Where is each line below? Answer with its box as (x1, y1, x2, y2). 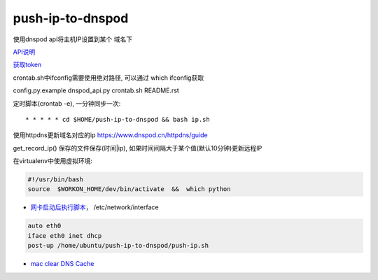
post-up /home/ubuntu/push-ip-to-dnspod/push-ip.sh (27, 241, 209, 250)
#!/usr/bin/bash (27, 176, 84, 183)
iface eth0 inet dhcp (27, 232, 102, 239)
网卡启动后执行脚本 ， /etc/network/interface (30, 203, 159, 211)
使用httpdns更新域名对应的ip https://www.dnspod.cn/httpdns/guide (13, 131, 208, 139)
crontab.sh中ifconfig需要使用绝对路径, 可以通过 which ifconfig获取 (13, 73, 204, 82)
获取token (13, 60, 42, 69)
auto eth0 (27, 222, 62, 230)
